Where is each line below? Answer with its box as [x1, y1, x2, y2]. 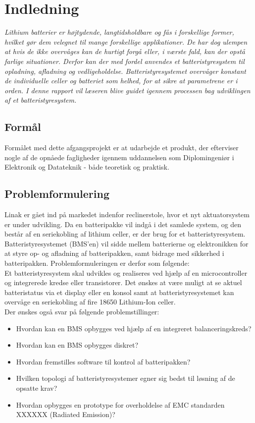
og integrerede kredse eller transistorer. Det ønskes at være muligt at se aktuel [4, 277, 242, 288]
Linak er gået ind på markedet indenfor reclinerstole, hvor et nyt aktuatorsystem [4, 209, 250, 220]
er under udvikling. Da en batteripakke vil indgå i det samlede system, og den [4, 219, 242, 229]
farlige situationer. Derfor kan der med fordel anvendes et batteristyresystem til [4, 56, 245, 66]
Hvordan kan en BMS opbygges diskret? [16, 340, 139, 350]
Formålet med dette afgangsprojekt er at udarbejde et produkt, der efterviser [4, 142, 239, 153]
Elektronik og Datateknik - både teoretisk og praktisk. [4, 162, 169, 172]
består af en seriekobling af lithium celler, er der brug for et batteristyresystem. [4, 229, 246, 239]
